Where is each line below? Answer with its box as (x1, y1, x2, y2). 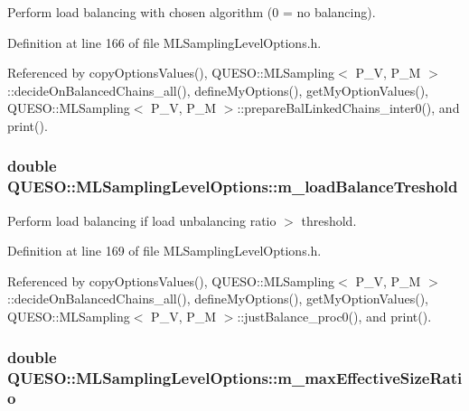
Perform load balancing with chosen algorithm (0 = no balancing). (7, 3, 376, 21)
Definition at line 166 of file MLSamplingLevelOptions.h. (7, 33, 322, 51)
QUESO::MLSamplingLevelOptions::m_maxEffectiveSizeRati (7, 366, 463, 388)
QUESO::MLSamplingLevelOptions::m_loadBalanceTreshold (7, 175, 458, 198)
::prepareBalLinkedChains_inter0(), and (237, 98, 460, 117)
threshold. (301, 210, 357, 229)
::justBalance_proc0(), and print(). (237, 307, 432, 326)
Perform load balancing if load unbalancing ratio (7, 210, 277, 229)
